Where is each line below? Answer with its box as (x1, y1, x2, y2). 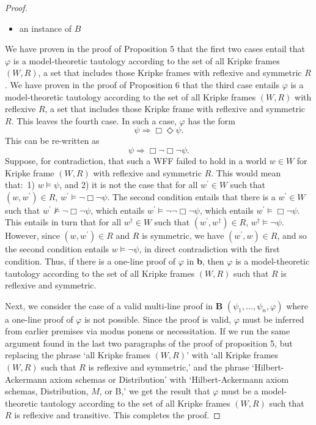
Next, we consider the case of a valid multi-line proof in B (5, 299, 223, 312)
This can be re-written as (5, 134, 100, 147)
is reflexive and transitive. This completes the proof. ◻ (14, 408, 221, 421)
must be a (221, 385, 259, 397)
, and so (277, 229, 307, 242)
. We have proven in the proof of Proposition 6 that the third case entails (5, 78, 279, 91)
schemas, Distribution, (5, 385, 89, 397)
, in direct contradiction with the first (139, 243, 280, 255)
